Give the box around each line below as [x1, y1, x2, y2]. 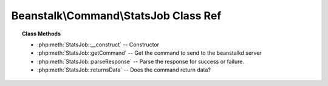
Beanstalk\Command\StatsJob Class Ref [11, 9, 222, 22]
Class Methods [22, 30, 61, 37]
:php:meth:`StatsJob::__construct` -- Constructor [37, 41, 159, 48]
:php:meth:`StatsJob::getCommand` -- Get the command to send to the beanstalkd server [37, 49, 262, 57]
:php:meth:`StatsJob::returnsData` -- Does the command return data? [37, 66, 211, 73]
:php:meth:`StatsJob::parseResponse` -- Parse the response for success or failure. [37, 58, 244, 65]
